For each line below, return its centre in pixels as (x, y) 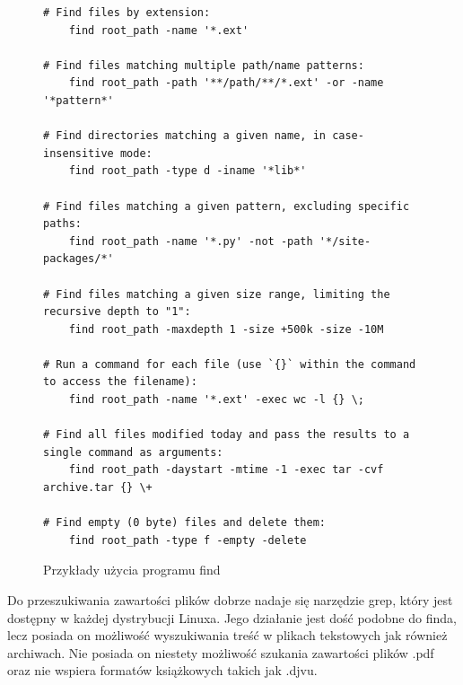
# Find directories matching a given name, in (184, 136)
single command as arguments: (133, 452)
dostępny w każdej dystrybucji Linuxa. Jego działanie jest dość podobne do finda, (232, 617)
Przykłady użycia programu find (132, 570)
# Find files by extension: (127, 13)
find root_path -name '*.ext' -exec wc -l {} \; (216, 400)
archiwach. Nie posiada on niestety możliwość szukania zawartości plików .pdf (221, 652)
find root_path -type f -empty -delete (188, 540)
